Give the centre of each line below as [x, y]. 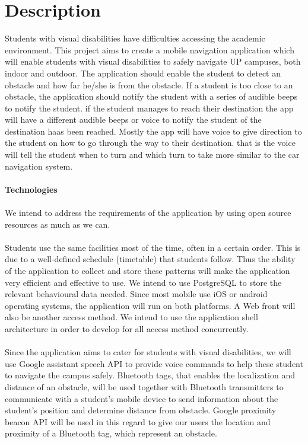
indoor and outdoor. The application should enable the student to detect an [143, 73]
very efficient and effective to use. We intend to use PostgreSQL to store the [143, 282]
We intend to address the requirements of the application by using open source [148, 213]
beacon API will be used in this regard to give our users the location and [138, 421]
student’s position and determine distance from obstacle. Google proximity [141, 410]
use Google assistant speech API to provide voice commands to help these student [154, 363]
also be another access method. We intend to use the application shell [132, 317]
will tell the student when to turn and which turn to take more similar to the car [152, 154]
